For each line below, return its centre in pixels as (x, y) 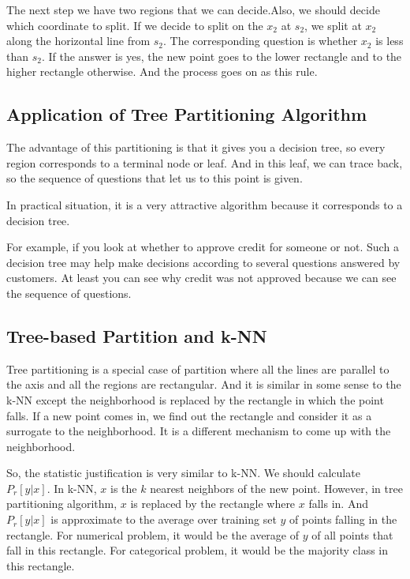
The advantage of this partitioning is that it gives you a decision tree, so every (196, 147)
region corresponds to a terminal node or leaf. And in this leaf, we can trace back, (205, 162)
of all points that (352, 534)
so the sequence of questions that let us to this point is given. (155, 178)
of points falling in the (343, 519)
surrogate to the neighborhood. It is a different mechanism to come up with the (199, 431)
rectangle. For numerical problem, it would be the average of (153, 534)
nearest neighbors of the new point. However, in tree (276, 488)
